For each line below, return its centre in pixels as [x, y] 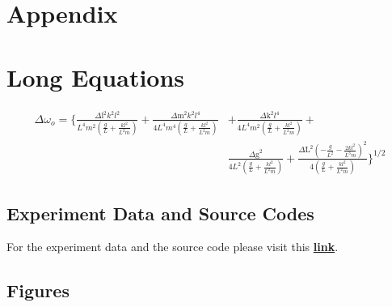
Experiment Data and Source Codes [160, 213]
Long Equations [96, 77]
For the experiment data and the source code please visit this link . [173, 247]
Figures [38, 290]
